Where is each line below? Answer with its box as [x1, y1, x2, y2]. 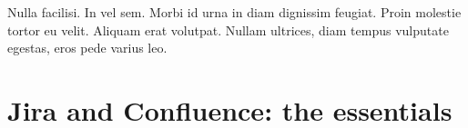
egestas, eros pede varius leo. [7, 38, 168, 57]
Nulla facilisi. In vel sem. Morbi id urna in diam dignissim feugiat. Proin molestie [7, 3, 462, 21]
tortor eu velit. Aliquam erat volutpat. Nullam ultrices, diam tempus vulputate [7, 20, 449, 39]
